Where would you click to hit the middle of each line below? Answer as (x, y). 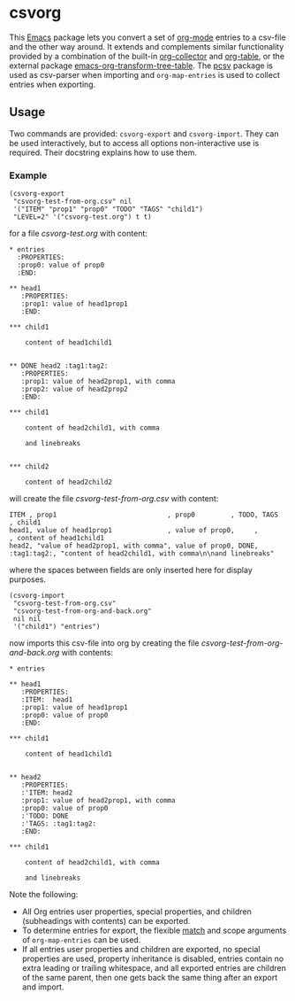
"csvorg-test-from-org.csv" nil (72, 202)
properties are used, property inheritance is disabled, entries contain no (153, 958)
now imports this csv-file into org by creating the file (105, 643)
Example (28, 175)
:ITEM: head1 (47, 700)
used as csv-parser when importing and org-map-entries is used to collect (144, 74)
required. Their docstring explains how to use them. (103, 152)
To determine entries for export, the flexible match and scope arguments (154, 931)
